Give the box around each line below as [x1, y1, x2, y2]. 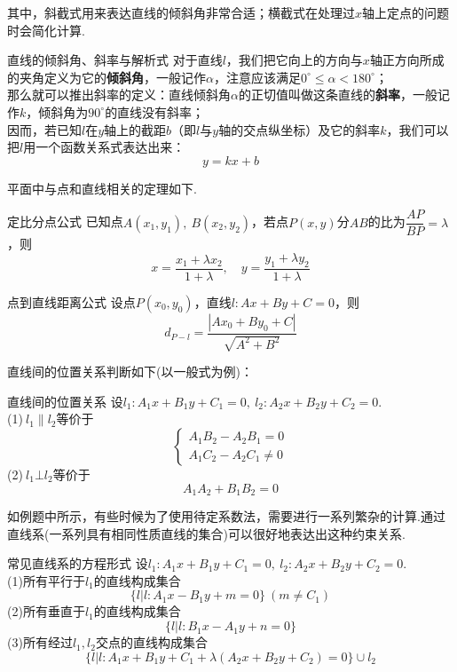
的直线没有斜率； [105, 102, 205, 121]
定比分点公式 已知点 [7, 212, 123, 231]
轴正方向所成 [369, 51, 445, 69]
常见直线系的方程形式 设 [7, 554, 148, 573]
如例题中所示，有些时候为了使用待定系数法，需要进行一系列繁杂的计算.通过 [7, 507, 445, 526]
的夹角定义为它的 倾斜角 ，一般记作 [7, 67, 206, 86]
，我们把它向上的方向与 [225, 51, 363, 69]
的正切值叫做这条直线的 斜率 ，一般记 [238, 85, 450, 104]
